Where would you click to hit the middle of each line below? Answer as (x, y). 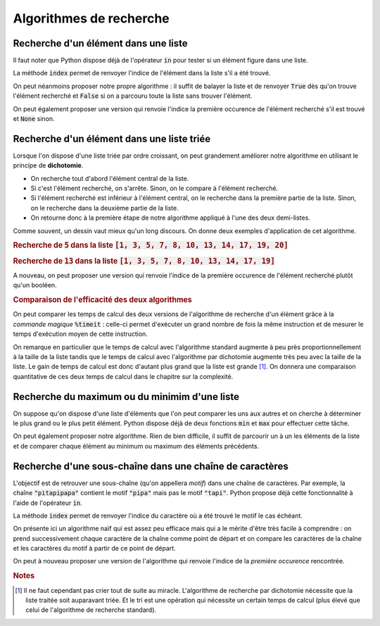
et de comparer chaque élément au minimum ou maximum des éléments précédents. (136, 446)
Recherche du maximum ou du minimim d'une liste (126, 397)
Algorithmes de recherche (91, 18)
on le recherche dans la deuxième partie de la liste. (104, 208)
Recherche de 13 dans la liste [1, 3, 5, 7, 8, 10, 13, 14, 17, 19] (144, 261)
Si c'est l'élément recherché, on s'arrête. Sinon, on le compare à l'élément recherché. (154, 188)
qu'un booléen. (35, 285)
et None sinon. (34, 119)
